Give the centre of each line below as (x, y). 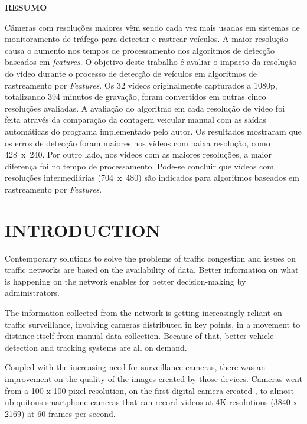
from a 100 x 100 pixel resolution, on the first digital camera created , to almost (150, 390)
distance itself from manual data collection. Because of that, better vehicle (139, 336)
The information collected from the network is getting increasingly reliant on (143, 312)
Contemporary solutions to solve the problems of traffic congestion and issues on (151, 258)
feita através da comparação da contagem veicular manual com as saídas (135, 120)
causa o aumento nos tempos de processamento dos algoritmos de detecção (140, 50)
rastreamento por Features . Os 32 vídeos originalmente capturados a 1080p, (141, 85)
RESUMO (26, 7)
